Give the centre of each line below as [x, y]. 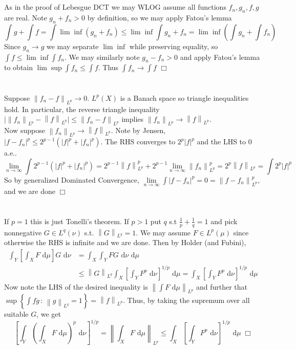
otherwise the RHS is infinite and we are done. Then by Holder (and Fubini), [125, 242]
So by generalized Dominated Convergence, [72, 179]
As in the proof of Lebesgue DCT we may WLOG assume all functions [115, 7]
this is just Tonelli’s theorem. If [80, 221]
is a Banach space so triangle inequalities [184, 97]
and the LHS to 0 [224, 141]
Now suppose [25, 130]
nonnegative [23, 232]
